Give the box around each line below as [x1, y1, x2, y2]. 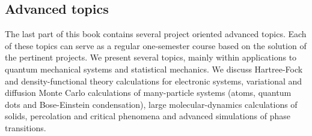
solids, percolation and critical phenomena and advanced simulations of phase [5, 110, 290, 122]
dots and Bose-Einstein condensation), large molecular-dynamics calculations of [5, 98, 298, 110]
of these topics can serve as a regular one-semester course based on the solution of [5, 39, 307, 52]
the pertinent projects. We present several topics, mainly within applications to [5, 51, 297, 64]
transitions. [5, 121, 46, 134]
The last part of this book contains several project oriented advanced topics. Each [5, 28, 307, 40]
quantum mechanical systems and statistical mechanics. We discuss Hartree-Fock [5, 62, 303, 75]
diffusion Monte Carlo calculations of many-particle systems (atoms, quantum [5, 86, 292, 99]
